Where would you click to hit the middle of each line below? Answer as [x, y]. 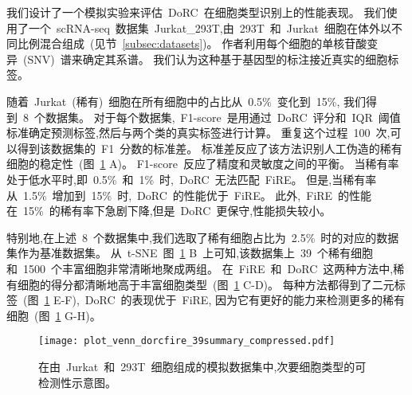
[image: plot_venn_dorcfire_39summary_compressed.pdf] [187, 341]
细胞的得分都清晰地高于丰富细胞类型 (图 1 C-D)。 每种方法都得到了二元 [206, 284]
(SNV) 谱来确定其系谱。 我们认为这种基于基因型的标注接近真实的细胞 [205, 59]
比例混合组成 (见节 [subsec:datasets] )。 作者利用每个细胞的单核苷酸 [192, 43]
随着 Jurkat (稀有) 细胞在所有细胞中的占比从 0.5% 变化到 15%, [173, 101]
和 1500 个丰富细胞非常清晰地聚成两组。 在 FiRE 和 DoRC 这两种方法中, [200, 268]
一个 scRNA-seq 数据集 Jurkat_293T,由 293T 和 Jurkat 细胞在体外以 [210, 27]
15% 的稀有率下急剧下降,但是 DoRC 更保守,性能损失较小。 [177, 211]
